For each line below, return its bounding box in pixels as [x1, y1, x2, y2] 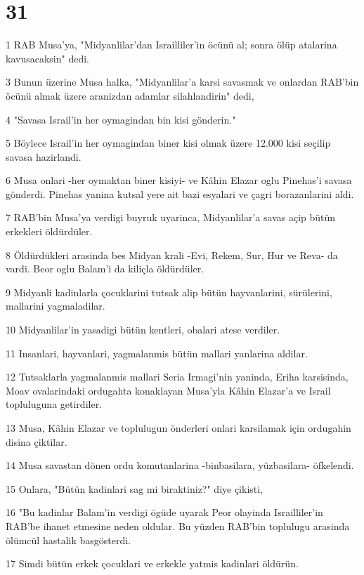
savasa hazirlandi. [6, 149, 82, 164]
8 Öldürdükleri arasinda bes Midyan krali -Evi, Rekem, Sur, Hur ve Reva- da [6, 247, 338, 262]
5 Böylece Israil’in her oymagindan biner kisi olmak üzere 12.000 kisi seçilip [6, 136, 331, 150]
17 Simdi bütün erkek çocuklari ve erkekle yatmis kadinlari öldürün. [6, 556, 299, 571]
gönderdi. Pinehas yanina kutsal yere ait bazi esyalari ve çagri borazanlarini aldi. [6, 186, 354, 201]
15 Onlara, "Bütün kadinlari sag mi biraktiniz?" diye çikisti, [6, 481, 264, 496]
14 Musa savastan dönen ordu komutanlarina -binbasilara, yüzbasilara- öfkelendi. [6, 458, 354, 472]
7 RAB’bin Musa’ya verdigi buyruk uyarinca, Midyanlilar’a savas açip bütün [6, 210, 336, 225]
